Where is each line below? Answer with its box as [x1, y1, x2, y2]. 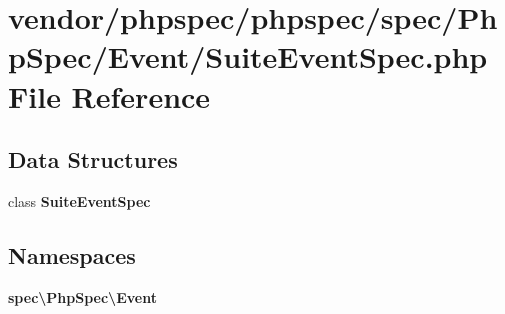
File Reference [8, 75, 211, 116]
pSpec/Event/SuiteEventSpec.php [8, 36, 488, 77]
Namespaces [8, 239, 136, 270]
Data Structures [8, 144, 178, 175]
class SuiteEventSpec [8, 190, 151, 211]
